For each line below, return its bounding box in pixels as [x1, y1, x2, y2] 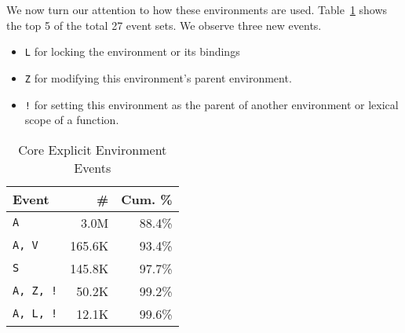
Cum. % [121, 189, 173, 208]
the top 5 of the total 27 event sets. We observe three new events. [6, 16, 322, 33]
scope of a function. [24, 112, 119, 128]
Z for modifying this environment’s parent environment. [24, 69, 292, 86]
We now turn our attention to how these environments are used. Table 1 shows [6, 2, 388, 17]
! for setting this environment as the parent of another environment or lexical [24, 96, 399, 112]
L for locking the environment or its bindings [24, 43, 240, 60]
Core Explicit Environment [18, 140, 167, 159]
